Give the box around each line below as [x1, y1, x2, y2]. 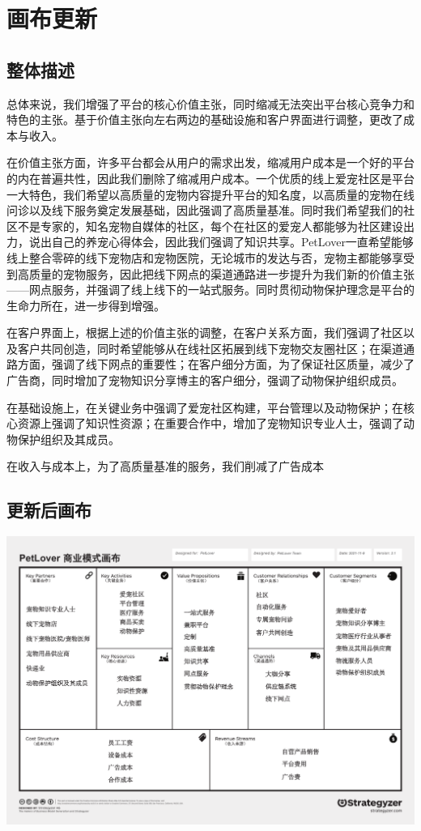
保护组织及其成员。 [17, 430, 120, 447]
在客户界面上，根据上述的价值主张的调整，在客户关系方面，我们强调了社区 [6, 324, 403, 341]
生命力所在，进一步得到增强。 [6, 296, 165, 313]
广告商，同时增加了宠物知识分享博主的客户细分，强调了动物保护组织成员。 [6, 372, 403, 389]
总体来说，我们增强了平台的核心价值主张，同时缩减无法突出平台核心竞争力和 [6, 95, 415, 112]
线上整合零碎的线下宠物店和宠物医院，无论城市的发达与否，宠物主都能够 [6, 249, 392, 266]
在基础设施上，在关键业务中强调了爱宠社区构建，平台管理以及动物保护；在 [6, 398, 403, 415]
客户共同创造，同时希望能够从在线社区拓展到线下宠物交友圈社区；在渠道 [17, 339, 403, 356]
